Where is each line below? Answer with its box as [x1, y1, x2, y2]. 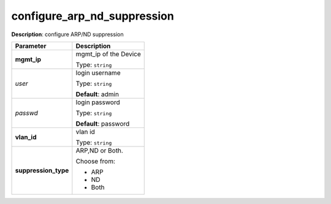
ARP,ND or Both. [75, 146, 124, 154]
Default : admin [75, 89, 120, 98]
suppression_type [15, 166, 69, 175]
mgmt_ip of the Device [75, 50, 141, 58]
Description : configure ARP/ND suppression [11, 31, 124, 38]
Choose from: [75, 157, 116, 165]
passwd [15, 108, 38, 117]
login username [75, 68, 121, 77]
